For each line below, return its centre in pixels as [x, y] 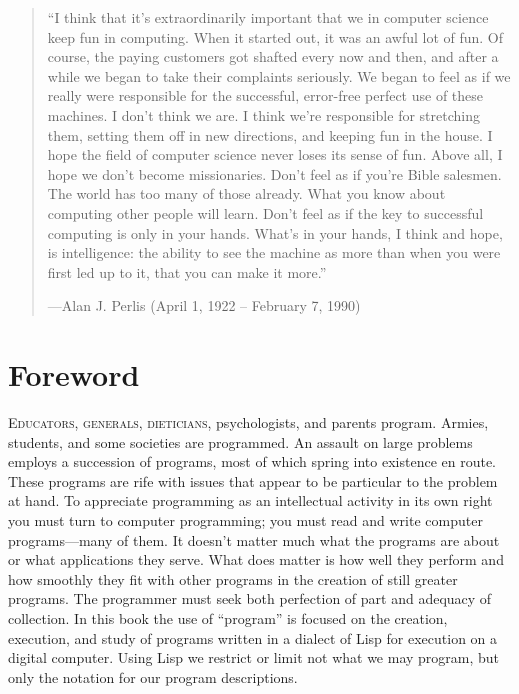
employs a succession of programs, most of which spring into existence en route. [252, 461]
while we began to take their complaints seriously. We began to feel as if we [279, 75]
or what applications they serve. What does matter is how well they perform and [256, 559]
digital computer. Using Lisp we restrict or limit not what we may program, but [254, 657]
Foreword [74, 374]
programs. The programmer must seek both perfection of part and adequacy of [250, 598]
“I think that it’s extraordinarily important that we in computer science [268, 17]
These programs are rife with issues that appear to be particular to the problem [253, 480]
